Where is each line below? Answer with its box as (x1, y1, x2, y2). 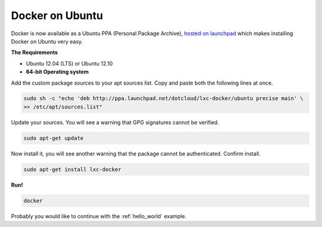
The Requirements (11, 49, 58, 56)
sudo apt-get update (23, 135, 83, 141)
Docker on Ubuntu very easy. (11, 38, 83, 45)
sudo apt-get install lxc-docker (23, 166, 122, 173)
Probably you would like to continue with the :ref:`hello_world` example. (11, 212, 187, 220)
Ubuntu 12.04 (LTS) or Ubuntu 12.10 (26, 60, 113, 67)
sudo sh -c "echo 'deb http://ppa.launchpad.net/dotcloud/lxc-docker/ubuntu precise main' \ (23, 95, 304, 102)
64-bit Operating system (26, 69, 89, 76)
